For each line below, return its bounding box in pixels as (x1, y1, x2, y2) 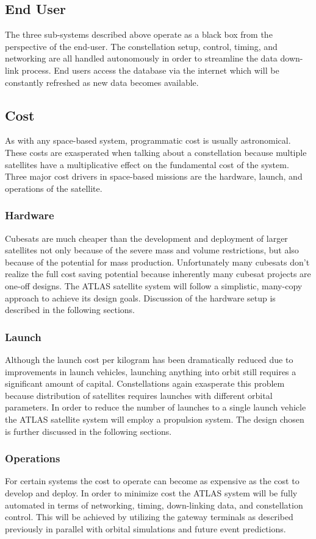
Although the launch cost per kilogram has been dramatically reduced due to (5, 353, 293, 365)
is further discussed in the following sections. (5, 425, 172, 437)
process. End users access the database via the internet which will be (21, 63, 279, 76)
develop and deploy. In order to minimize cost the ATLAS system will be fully (5, 486, 298, 499)
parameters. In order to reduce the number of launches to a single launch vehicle (5, 401, 306, 414)
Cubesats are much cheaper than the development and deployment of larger (5, 231, 288, 244)
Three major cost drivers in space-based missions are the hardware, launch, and (5, 170, 303, 183)
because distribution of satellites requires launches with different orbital (5, 389, 273, 401)
